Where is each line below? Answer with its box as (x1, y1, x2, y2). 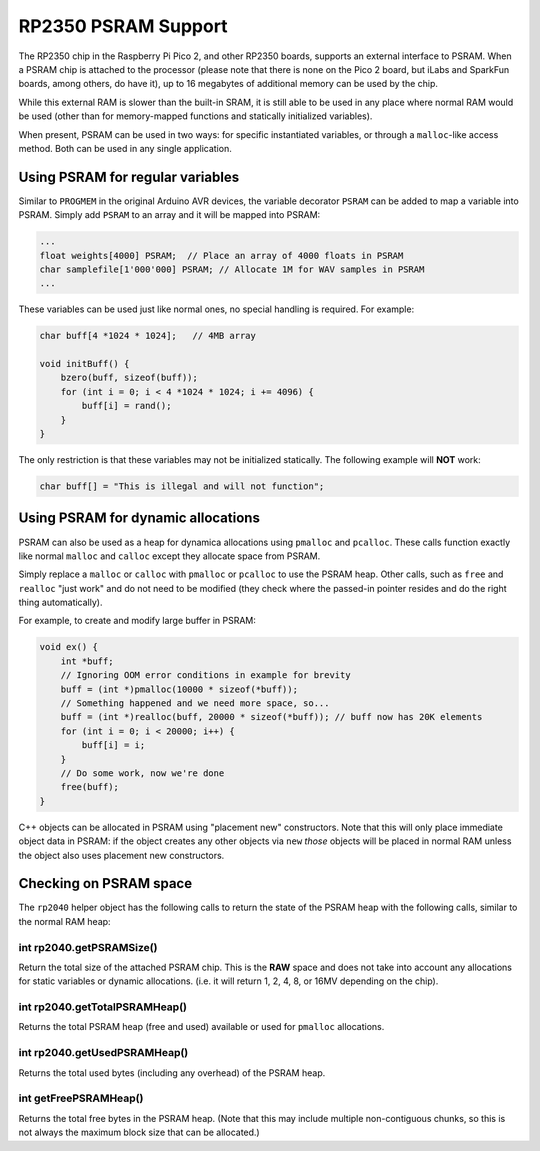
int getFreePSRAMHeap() (18, 1091, 144, 1105)
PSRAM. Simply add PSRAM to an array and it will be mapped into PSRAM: (18, 209, 321, 221)
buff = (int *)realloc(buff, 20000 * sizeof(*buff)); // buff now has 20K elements (60, 711, 483, 723)
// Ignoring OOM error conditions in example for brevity (60, 670, 351, 681)
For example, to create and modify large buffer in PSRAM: (18, 615, 257, 627)
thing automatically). (18, 596, 103, 609)
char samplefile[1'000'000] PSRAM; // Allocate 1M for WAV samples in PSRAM (39, 263, 425, 275)
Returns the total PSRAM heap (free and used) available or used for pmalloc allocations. (18, 1021, 385, 1033)
